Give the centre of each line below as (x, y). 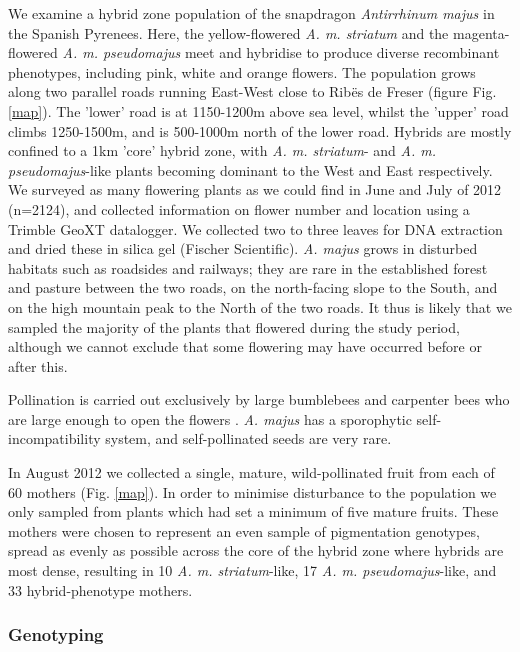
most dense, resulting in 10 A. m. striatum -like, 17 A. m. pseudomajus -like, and (252, 570)
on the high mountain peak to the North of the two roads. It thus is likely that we (260, 306)
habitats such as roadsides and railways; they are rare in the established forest (248, 267)
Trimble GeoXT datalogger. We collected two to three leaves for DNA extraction (255, 228)
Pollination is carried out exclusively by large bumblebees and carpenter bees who (259, 399)
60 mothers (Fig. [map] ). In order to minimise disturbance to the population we (252, 491)
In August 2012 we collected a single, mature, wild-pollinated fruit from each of (251, 472)
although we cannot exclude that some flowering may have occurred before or (245, 346)
